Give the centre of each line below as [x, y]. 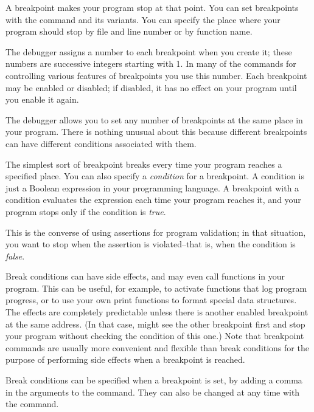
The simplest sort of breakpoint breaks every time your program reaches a [144, 164]
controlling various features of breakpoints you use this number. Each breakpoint [156, 75]
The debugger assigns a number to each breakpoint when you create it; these [149, 51]
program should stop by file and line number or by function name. [129, 31]
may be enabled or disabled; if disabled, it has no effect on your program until [151, 87]
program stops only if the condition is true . [86, 211]
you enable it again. [42, 99]
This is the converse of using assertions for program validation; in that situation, [156, 232]
